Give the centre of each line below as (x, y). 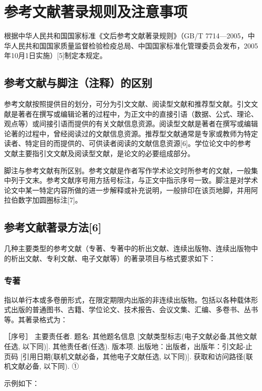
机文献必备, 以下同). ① (42, 366)
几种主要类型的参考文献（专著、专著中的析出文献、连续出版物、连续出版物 (127, 248)
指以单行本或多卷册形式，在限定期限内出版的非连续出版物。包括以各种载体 (127, 299)
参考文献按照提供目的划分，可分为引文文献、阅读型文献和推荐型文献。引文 (127, 104)
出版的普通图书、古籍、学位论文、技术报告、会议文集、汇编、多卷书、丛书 (134, 309)
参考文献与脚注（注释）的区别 (78, 83)
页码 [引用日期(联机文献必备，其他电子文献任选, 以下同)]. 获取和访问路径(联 (128, 356)
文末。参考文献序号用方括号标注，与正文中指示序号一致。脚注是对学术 (141, 180)
